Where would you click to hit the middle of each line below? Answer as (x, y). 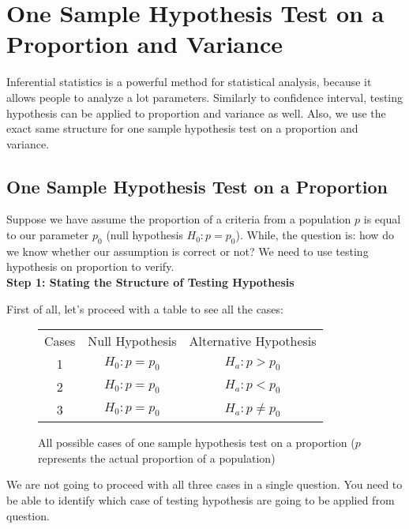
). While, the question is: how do (315, 235)
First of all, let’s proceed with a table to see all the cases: (145, 308)
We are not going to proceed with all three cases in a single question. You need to (204, 484)
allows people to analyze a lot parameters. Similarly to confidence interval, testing (205, 97)
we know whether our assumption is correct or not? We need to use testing (188, 251)
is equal (382, 219)
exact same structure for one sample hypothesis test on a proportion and (182, 128)
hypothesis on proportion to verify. (90, 266)
